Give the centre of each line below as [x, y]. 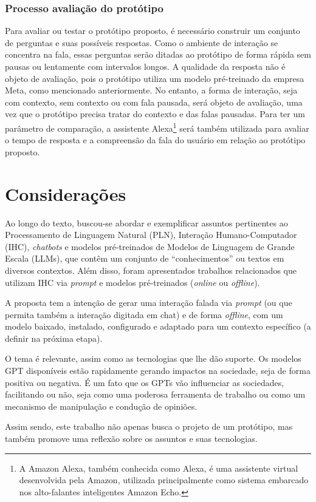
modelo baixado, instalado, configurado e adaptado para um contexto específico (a [158, 326]
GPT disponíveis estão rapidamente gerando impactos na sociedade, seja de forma [158, 371]
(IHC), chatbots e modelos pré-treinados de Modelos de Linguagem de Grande [150, 246]
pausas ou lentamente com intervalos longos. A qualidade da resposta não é [145, 66]
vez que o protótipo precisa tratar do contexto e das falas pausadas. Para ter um [155, 114]
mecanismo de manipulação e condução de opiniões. [101, 406]
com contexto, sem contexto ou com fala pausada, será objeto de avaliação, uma [154, 102]
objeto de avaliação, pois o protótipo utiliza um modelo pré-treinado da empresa [155, 78]
